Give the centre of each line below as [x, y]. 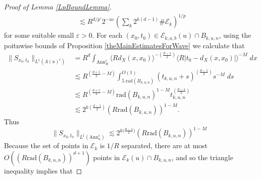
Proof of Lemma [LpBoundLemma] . [58, 6]
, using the [235, 35]
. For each [107, 35]
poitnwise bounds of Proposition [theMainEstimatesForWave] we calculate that [125, 45]
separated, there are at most [165, 145]
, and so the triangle [202, 157]
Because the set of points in [46, 145]
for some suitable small [39, 35]
